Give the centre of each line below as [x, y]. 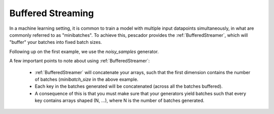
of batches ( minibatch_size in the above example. [87, 79]
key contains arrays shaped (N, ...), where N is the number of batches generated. [120, 100]
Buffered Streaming [52, 13]
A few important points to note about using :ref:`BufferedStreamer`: [79, 61]
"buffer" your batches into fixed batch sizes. [56, 42]
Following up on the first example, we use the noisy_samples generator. [84, 51]
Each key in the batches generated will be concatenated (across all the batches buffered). [129, 86]
